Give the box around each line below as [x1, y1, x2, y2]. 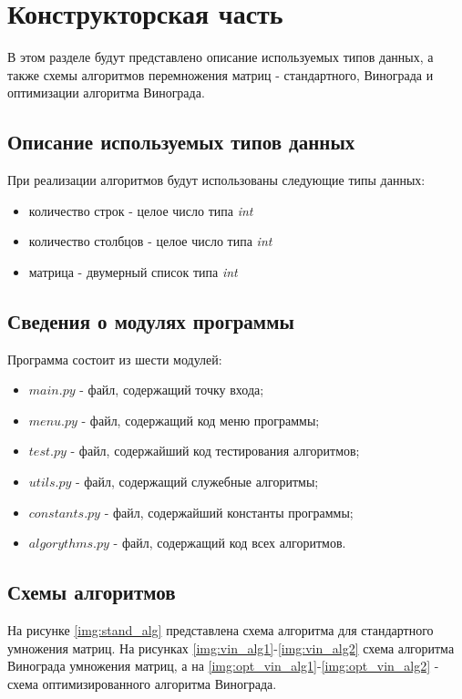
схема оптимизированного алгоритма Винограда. [7, 673, 277, 693]
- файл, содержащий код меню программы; [81, 410, 320, 429]
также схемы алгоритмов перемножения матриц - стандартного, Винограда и [7, 65, 434, 84]
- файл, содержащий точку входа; [79, 380, 264, 399]
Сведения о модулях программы [7, 306, 294, 334]
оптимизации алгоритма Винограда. [7, 83, 205, 102]
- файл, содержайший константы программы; [104, 502, 354, 521]
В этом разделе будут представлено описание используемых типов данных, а [7, 47, 434, 67]
